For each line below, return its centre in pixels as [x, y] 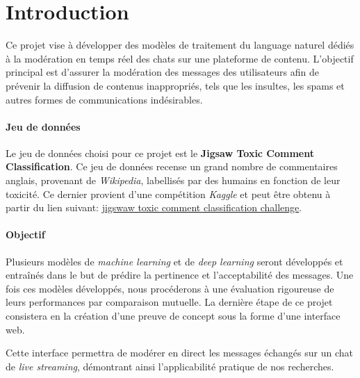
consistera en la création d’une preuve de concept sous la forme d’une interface [173, 316]
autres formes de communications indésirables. [104, 99]
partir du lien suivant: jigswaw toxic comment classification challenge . [154, 207]
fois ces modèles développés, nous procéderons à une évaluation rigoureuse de [170, 288]
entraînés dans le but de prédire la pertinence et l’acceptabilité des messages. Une [180, 275]
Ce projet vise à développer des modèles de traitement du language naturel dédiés [180, 45]
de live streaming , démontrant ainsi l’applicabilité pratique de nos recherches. [170, 366]
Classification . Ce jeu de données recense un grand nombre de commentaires [172, 166]
